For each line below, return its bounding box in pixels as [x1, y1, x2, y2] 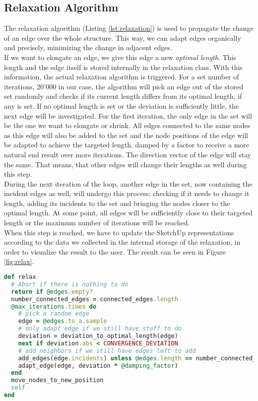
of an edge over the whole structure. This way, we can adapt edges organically [4, 32, 241, 43]
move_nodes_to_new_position [11, 377, 104, 384]
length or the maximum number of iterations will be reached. [4, 217, 190, 228]
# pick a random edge [18, 310, 89, 318]
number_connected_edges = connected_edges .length [11, 295, 178, 303]
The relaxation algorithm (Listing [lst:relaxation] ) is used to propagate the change [4, 23, 254, 33]
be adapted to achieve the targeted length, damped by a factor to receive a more [4, 139, 250, 150]
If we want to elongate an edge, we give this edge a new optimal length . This [4, 52, 236, 62]
